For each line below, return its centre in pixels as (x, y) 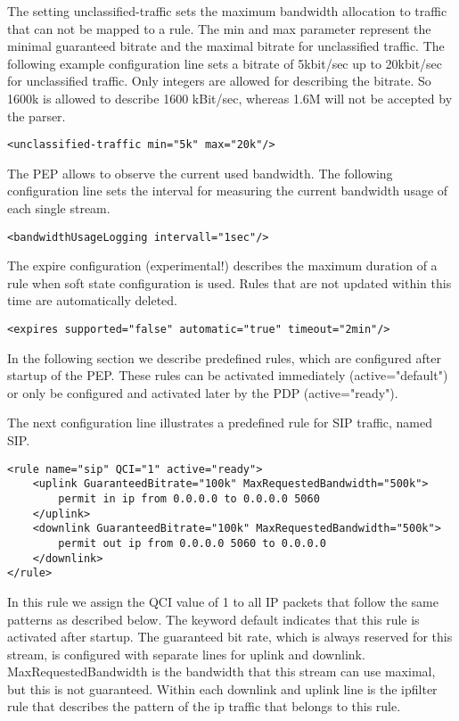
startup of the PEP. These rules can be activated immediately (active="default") (228, 375)
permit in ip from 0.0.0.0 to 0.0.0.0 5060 (189, 498)
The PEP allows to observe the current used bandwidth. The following (200, 173)
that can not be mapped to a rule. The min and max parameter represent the (219, 28)
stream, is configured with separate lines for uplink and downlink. (186, 654)
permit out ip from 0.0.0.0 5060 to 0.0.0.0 (192, 543)
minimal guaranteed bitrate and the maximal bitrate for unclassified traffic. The (226, 46)
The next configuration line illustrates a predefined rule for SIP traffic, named (220, 423)
